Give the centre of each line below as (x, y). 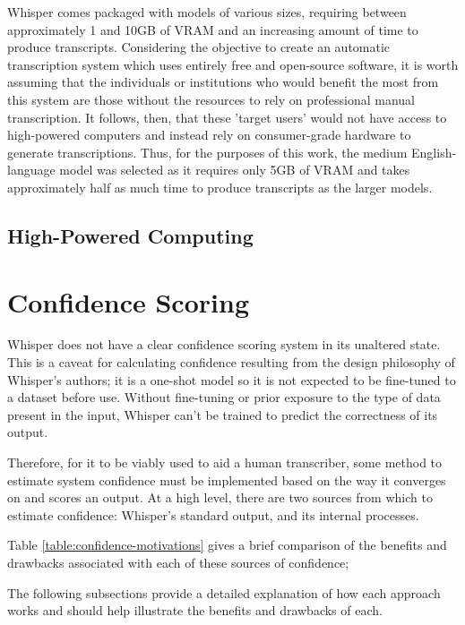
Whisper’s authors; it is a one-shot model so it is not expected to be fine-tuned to (232, 379)
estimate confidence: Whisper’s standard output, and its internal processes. (213, 514)
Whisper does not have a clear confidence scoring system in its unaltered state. (224, 344)
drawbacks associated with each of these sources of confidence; (178, 562)
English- (434, 152)
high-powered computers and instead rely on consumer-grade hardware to (209, 135)
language (31, 170)
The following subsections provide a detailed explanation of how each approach (224, 592)
